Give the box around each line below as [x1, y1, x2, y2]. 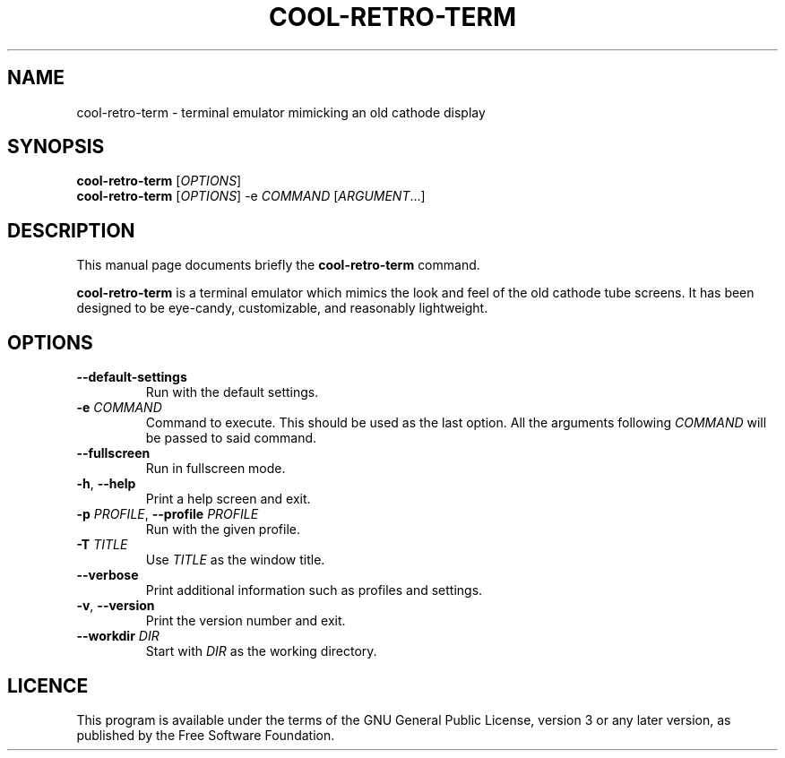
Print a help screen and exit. [145, 491, 311, 507]
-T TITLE [76, 537, 128, 553]
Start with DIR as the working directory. [145, 643, 377, 659]
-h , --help [76, 476, 136, 492]
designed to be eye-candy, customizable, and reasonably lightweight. [76, 300, 488, 316]
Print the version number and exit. [145, 613, 346, 629]
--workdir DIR [76, 628, 160, 644]
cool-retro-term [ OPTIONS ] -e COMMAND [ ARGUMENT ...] [76, 188, 426, 204]
